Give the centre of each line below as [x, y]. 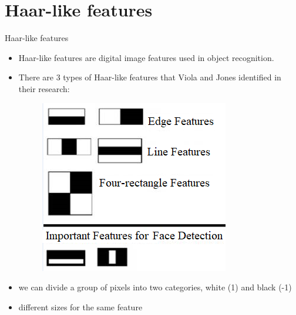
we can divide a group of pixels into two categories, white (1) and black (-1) [155, 287]
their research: [44, 88]
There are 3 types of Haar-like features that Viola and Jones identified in [150, 77]
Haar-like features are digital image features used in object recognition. [146, 57]
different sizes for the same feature [80, 306]
